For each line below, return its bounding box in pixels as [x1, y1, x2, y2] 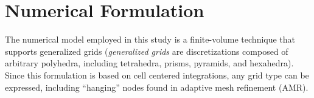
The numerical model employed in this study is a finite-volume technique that [5, 33, 296, 46]
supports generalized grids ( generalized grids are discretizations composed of [5, 44, 288, 57]
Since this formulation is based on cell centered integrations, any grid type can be [5, 68, 309, 81]
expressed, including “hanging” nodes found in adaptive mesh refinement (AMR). [5, 80, 309, 93]
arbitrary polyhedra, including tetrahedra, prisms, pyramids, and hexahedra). [5, 57, 294, 69]
